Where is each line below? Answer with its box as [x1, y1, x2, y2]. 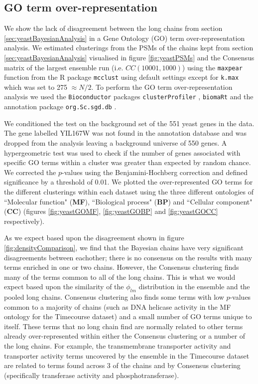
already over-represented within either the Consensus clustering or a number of [4, 331, 246, 341]
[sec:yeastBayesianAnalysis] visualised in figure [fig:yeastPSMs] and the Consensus [4, 52, 255, 62]
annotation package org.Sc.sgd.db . [4, 101, 117, 112]
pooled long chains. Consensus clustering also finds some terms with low [4, 292, 224, 302]
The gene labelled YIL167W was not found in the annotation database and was [4, 128, 247, 138]
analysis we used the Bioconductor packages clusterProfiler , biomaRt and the [4, 91, 254, 102]
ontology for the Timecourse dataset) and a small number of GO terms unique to [4, 311, 252, 322]
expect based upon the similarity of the [4, 281, 124, 292]
